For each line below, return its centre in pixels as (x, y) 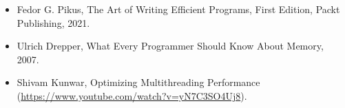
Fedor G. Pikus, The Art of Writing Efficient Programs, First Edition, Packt (178, 9)
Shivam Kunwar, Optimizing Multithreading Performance (138, 82)
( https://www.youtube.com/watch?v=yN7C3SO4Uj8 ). (132, 95)
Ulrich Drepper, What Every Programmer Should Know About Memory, (170, 46)
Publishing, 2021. (53, 22)
